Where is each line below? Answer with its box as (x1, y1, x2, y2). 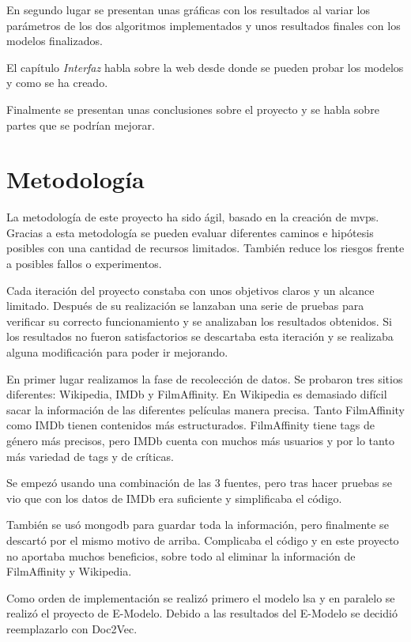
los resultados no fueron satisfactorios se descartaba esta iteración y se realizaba (6, 328, 394, 345)
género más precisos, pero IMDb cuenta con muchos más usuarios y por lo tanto (6, 432, 394, 448)
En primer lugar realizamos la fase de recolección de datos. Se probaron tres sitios (6, 370, 403, 387)
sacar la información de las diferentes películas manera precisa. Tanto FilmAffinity (6, 401, 405, 417)
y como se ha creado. (6, 74, 108, 91)
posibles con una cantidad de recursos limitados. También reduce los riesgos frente (6, 240, 405, 256)
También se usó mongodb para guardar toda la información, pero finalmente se (6, 516, 389, 533)
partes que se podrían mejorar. (6, 116, 155, 133)
